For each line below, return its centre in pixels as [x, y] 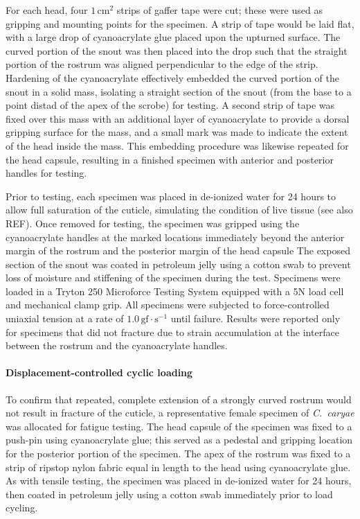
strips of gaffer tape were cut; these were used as [219, 10]
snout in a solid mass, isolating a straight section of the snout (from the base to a [179, 91]
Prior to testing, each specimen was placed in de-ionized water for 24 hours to [171, 196]
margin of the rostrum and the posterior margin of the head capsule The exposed [178, 250]
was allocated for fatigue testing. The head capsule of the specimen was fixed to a [179, 426]
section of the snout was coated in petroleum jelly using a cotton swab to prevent [178, 264]
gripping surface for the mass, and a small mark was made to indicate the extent [177, 132]
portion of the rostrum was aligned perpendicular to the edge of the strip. [162, 64]
